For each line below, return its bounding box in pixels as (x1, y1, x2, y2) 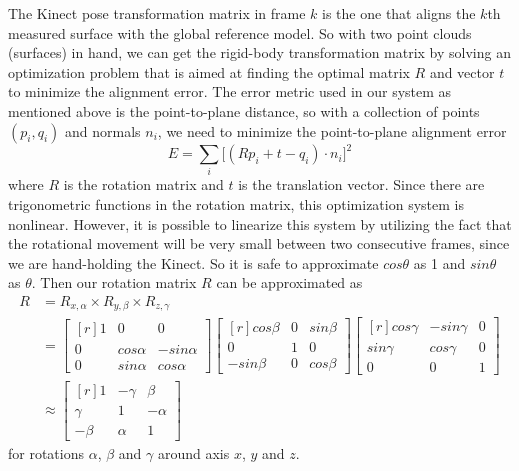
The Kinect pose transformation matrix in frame (8, 3, 306, 23)
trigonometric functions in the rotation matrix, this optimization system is (8, 193, 464, 214)
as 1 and (413, 252, 466, 273)
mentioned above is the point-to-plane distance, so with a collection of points (8, 100, 480, 121)
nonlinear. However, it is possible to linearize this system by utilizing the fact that (8, 213, 512, 234)
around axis (157, 442, 230, 463)
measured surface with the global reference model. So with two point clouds (8, 22, 472, 43)
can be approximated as (216, 272, 363, 293)
